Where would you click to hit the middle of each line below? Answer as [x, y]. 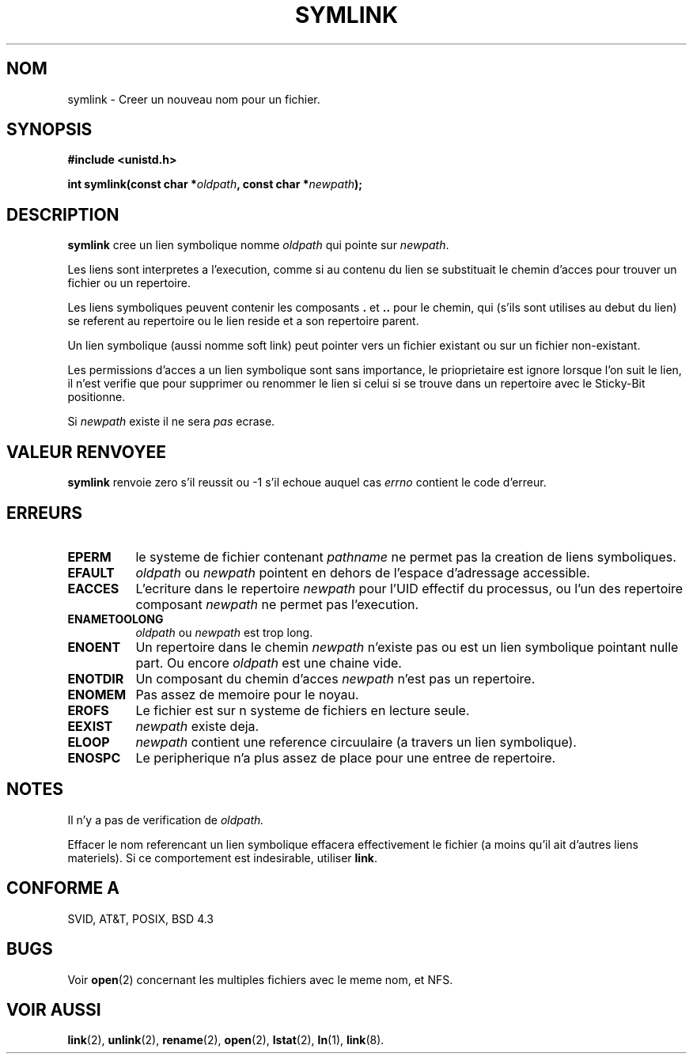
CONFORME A [63, 888]
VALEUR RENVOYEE [86, 452]
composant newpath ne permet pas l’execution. [277, 604]
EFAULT [91, 572]
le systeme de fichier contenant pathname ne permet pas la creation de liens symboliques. [406, 556]
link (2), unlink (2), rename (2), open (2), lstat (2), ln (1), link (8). [226, 1040]
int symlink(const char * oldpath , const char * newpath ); [215, 184]
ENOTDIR [96, 678]
